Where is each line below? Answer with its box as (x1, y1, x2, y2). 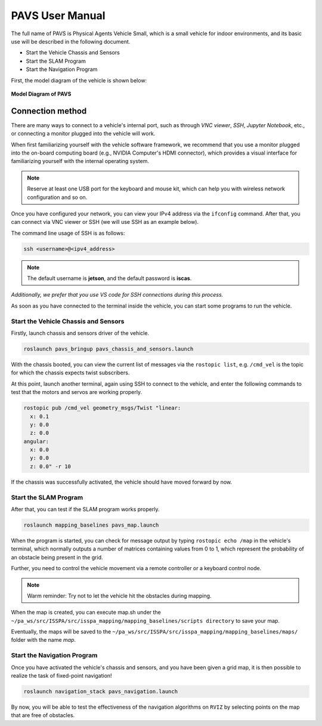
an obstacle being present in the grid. (11, 553, 104, 561)
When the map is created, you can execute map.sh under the (11, 609, 161, 616)
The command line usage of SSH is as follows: (11, 229, 125, 236)
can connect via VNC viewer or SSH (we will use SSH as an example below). (11, 219, 199, 226)
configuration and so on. (27, 193, 88, 201)
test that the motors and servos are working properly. (11, 389, 143, 396)
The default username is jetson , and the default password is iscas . (27, 275, 192, 282)
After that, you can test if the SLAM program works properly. (11, 505, 160, 513)
